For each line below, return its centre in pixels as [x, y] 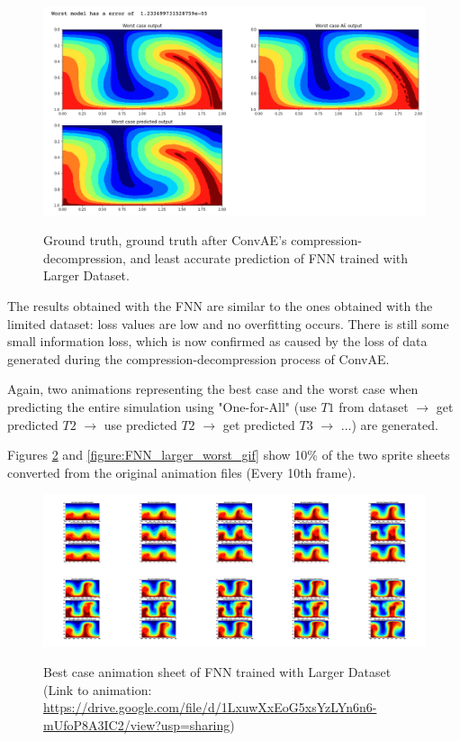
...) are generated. [389, 424]
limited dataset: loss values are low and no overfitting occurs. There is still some [228, 323]
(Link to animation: [98, 689]
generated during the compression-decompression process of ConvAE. [198, 358]
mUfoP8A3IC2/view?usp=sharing [137, 725]
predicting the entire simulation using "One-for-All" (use [162, 406]
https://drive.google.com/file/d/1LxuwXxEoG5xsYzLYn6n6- [210, 707]
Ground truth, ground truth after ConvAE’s [165, 240]
